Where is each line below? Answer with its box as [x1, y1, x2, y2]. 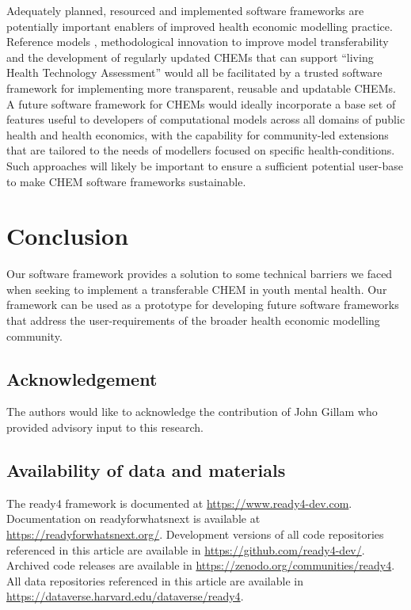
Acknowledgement [6, 366, 158, 391]
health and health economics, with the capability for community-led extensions [6, 126, 389, 143]
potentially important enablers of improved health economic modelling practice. [6, 17, 393, 34]
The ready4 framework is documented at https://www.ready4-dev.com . [6, 494, 352, 511]
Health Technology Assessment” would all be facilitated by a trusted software [6, 64, 382, 81]
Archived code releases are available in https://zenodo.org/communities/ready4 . [6, 557, 395, 574]
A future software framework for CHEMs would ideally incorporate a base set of [6, 95, 396, 112]
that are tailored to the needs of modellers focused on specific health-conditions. [6, 142, 395, 158]
